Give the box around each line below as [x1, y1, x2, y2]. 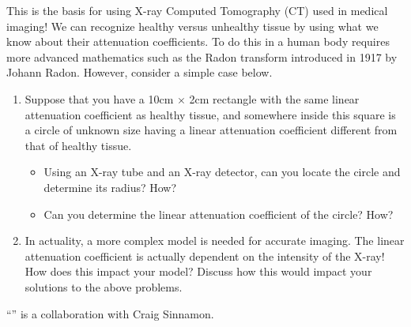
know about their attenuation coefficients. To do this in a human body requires [6, 33, 390, 50]
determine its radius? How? [43, 179, 177, 195]
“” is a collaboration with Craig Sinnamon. [6, 305, 214, 321]
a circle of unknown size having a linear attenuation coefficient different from [25, 122, 398, 138]
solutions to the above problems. [25, 278, 183, 295]
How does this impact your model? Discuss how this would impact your [25, 263, 372, 280]
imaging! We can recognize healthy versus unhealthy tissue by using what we [6, 17, 379, 34]
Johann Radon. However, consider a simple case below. [6, 64, 273, 81]
